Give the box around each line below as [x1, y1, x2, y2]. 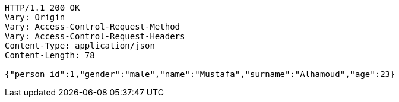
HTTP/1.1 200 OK [5, 3, 80, 12]
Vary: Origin [5, 12, 65, 22]
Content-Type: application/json [5, 41, 155, 50]
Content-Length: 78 [5, 50, 95, 60]
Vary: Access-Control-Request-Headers [5, 31, 185, 41]
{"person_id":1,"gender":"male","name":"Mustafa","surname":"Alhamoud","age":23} [5, 69, 395, 79]
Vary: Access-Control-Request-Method [5, 22, 180, 31]
